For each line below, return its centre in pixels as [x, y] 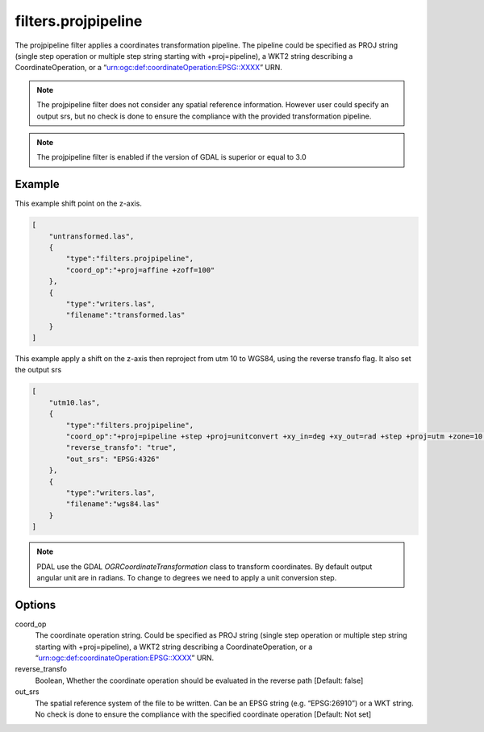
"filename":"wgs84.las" [113, 504]
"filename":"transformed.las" [125, 315]
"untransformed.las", [92, 236]
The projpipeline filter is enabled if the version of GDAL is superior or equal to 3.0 [171, 157]
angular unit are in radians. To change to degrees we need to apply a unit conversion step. [187, 577]
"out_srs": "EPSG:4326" [113, 459]
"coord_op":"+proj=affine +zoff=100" [140, 270]
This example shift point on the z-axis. [79, 204]
